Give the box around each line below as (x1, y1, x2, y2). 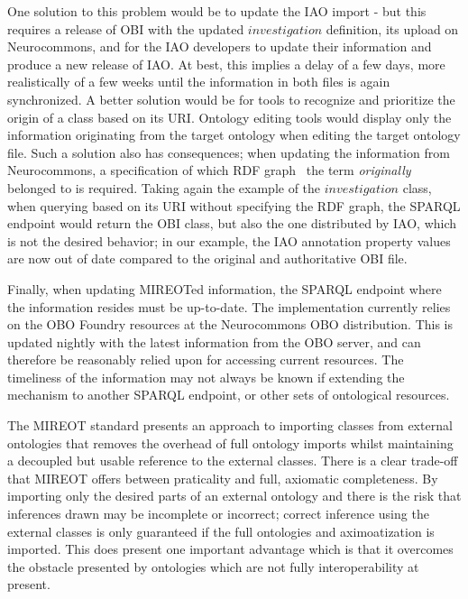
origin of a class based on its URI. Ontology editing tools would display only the (7, 107, 452, 126)
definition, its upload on (326, 19, 459, 38)
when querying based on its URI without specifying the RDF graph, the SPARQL (7, 196, 461, 215)
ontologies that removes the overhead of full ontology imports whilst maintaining (7, 433, 454, 452)
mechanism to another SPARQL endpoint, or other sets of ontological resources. (7, 385, 450, 404)
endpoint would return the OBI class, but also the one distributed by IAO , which (7, 214, 457, 233)
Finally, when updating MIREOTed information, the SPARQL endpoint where (7, 279, 442, 298)
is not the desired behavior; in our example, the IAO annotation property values (7, 231, 451, 250)
